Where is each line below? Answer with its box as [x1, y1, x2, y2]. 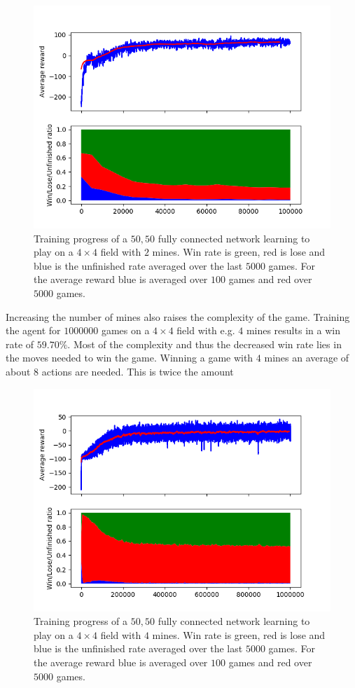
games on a [101, 323, 150, 338]
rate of [6, 336, 34, 351]
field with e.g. [176, 323, 235, 338]
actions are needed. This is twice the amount [41, 364, 234, 378]
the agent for [6, 323, 61, 338]
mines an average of [264, 350, 349, 365]
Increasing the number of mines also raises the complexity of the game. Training [6, 309, 350, 324]
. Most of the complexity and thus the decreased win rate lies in [67, 336, 342, 351]
